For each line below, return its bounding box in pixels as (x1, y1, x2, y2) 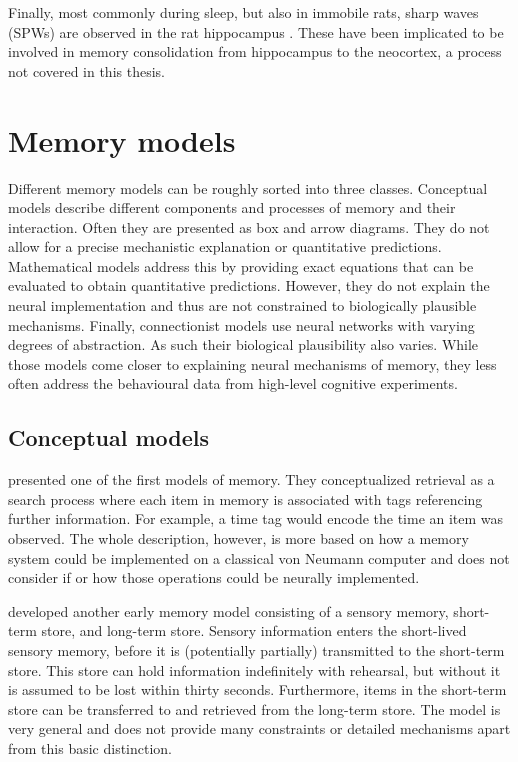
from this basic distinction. (8, 737, 173, 758)
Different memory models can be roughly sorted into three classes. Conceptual (8, 177, 488, 198)
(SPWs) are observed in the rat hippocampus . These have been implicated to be (8, 21, 504, 42)
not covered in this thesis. (8, 60, 165, 81)
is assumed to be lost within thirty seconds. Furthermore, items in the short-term (8, 679, 507, 700)
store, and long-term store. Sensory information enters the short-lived (41, 620, 467, 641)
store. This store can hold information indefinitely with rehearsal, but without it (8, 659, 501, 680)
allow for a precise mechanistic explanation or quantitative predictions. (8, 236, 442, 257)
